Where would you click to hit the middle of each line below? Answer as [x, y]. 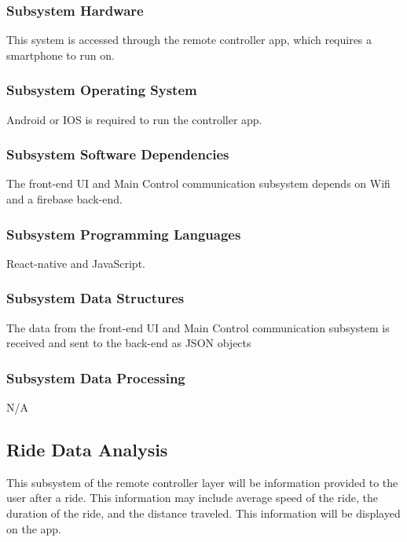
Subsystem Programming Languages [124, 234]
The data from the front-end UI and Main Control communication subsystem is [198, 327]
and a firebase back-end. [64, 199]
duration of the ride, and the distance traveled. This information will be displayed [203, 513]
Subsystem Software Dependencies [118, 154]
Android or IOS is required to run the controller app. [134, 119]
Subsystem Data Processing [96, 377]
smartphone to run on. [60, 55]
